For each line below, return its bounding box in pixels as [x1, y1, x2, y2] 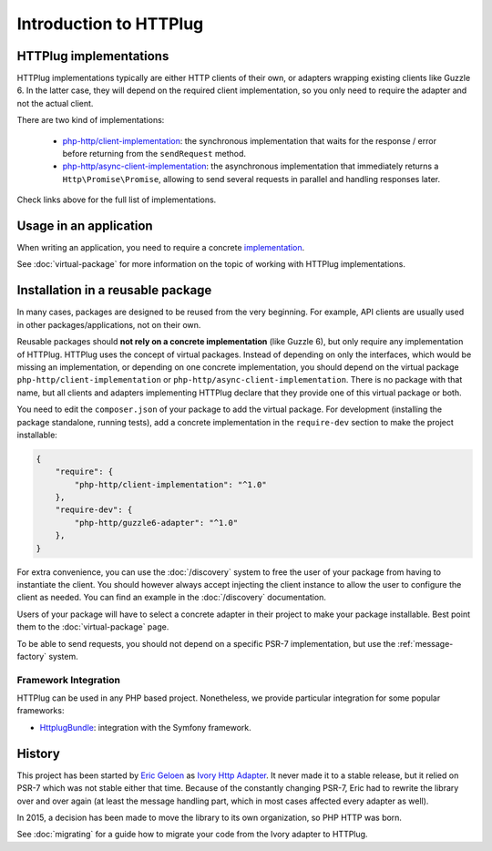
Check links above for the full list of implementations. [16, 194, 217, 205]
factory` [16, 651, 47, 661]
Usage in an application [16, 219, 154, 233]
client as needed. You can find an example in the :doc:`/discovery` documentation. [16, 592, 327, 603]
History [16, 745, 61, 761]
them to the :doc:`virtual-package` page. [16, 621, 169, 632]
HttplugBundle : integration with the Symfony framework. [39, 722, 252, 733]
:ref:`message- [397, 638, 454, 649]
